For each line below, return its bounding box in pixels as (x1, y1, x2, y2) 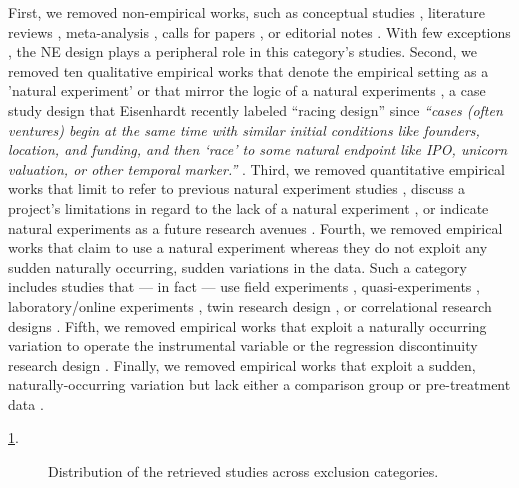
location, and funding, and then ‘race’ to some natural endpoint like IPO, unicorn (8, 139, 508, 160)
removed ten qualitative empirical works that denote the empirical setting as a (8, 60, 489, 81)
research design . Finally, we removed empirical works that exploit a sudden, (8, 354, 476, 375)
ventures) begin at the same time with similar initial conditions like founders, (8, 119, 480, 140)
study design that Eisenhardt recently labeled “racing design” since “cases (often (8, 99, 503, 120)
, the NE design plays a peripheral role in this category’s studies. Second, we (8, 41, 478, 62)
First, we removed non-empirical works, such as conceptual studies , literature (8, 2, 485, 22)
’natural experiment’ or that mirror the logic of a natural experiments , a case (8, 80, 486, 101)
